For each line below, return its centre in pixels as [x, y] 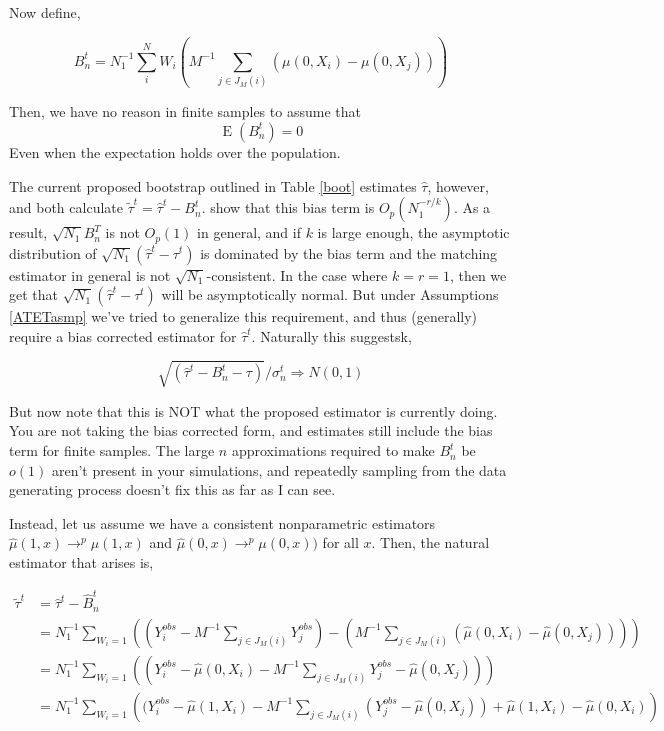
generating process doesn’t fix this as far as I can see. [172, 489]
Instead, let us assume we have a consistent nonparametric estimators [222, 522]
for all [340, 542]
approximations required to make [333, 450]
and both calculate [66, 207]
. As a [472, 207]
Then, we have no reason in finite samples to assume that [185, 111]
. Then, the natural [430, 542]
